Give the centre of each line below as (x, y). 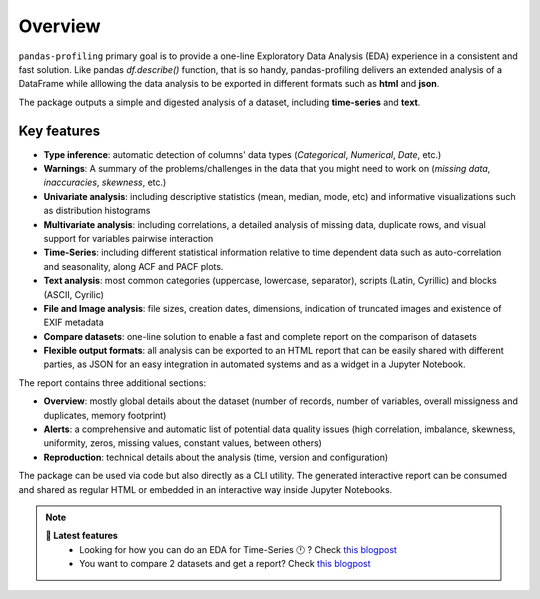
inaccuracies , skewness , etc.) (105, 182)
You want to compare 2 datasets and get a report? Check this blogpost (225, 564)
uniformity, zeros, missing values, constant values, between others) (182, 443)
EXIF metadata (73, 322)
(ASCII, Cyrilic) (74, 294)
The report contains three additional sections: (112, 382)
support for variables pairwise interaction (128, 238)
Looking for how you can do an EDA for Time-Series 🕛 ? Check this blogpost (238, 549)
